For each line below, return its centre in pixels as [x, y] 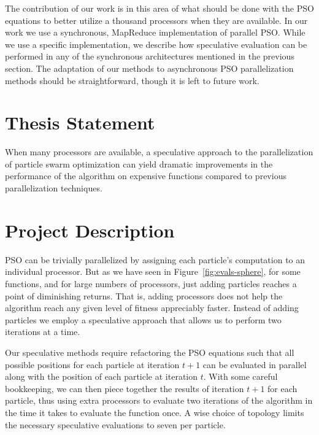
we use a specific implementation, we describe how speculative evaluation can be [156, 44]
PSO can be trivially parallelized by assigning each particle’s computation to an [155, 259]
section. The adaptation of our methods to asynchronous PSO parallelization [149, 68]
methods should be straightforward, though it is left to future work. [132, 80]
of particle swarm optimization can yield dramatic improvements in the [139, 164]
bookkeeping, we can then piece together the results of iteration [125, 388]
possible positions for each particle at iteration [92, 364]
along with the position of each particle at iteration [102, 376]
